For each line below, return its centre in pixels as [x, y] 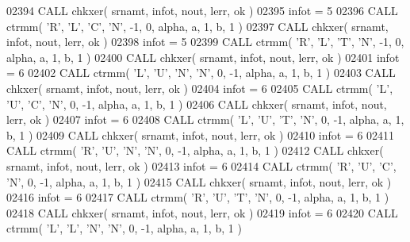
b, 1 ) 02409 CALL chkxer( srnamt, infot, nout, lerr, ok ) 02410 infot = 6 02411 [201, 134]
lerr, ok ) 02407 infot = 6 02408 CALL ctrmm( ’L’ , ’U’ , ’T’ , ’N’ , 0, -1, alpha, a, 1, [205, 119]
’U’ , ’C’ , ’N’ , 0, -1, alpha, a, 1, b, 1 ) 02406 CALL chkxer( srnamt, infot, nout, [197, 104]
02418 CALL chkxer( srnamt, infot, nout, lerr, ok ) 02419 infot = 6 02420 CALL [202, 212]
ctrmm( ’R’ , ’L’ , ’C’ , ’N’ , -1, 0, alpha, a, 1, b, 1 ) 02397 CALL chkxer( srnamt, [197, 26]
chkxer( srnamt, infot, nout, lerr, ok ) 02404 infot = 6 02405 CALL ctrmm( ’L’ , [200, 88]
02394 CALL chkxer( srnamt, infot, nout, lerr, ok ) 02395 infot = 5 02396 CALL [202, 10]
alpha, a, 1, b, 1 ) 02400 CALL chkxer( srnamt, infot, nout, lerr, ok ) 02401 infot [203, 57]
